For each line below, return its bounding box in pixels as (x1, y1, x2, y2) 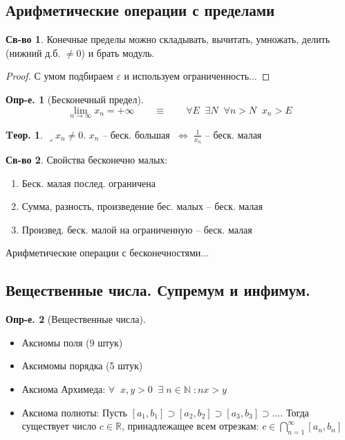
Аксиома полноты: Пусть (21, 405, 127, 419)
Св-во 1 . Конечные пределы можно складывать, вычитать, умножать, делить (6, 32, 330, 46)
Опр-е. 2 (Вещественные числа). (6, 312, 146, 326)
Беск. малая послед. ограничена (21, 175, 156, 190)
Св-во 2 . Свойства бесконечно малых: (6, 152, 168, 167)
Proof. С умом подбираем (6, 69, 113, 83)
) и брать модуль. (81, 45, 155, 60)
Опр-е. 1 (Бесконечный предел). (6, 91, 144, 106)
